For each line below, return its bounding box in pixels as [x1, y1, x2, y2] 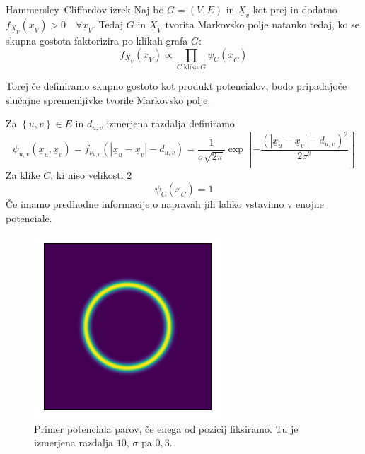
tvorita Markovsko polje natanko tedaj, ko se [165, 17, 359, 32]
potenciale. [6, 210, 52, 225]
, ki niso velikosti [50, 168, 124, 182]
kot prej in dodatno [253, 2, 337, 16]
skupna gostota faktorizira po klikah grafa [6, 33, 188, 47]
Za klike [6, 168, 40, 182]
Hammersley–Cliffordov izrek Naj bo [6, 2, 164, 16]
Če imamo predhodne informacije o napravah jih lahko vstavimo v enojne [6, 197, 324, 211]
